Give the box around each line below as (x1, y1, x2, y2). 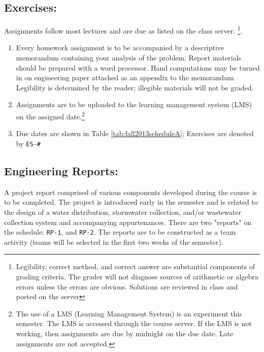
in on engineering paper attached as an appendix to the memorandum (16, 72, 234, 83)
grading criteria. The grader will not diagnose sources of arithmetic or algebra (16, 271, 258, 281)
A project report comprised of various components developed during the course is (4, 186, 257, 197)
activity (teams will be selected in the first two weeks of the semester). (4, 236, 223, 247)
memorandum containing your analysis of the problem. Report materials (16, 52, 241, 63)
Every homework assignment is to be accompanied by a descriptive (16, 42, 224, 53)
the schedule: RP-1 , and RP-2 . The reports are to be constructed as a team (4, 227, 236, 237)
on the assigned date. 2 (16, 110, 85, 121)
